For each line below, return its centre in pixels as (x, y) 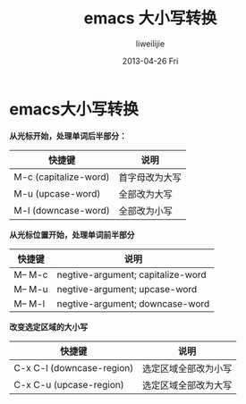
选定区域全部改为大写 (187, 385)
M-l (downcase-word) (62, 210)
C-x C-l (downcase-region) (74, 367)
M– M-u (31, 289)
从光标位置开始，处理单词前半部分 (72, 234)
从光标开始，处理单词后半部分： (68, 136)
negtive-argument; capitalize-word (132, 274)
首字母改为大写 (150, 177)
